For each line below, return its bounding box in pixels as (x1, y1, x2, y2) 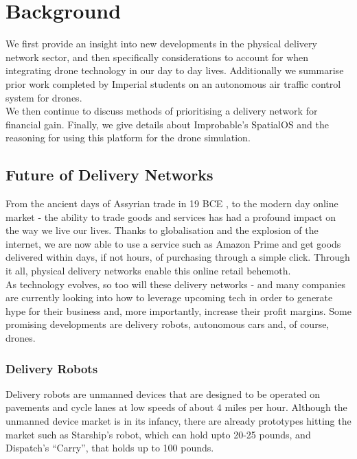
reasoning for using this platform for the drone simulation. (5, 130, 251, 145)
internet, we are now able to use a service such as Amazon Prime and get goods (5, 236, 341, 250)
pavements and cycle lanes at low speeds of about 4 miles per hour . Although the (5, 400, 347, 414)
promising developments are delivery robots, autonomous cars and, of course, (5, 317, 330, 331)
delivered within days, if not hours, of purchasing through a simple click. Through (5, 250, 350, 264)
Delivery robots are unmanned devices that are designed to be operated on (5, 386, 320, 401)
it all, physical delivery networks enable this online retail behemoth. (5, 263, 291, 278)
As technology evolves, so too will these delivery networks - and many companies (5, 276, 346, 291)
